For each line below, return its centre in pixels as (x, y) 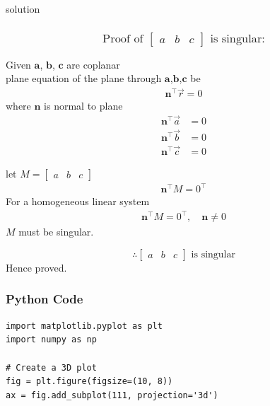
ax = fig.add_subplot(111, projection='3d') (112, 395)
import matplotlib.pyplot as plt (84, 326)
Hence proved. (36, 267)
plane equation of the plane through (84, 78)
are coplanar (93, 64)
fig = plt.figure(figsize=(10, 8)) (89, 382)
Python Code (45, 299)
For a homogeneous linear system (78, 201)
